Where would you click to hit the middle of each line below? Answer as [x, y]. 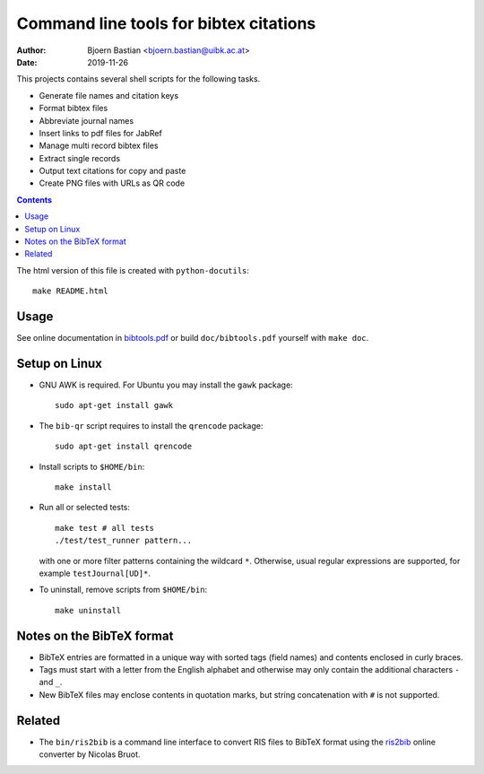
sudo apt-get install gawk [114, 405]
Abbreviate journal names [86, 120]
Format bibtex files [73, 109]
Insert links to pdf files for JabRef [101, 133]
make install [83, 487]
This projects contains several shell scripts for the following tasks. [138, 79]
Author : [31, 50]
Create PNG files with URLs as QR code [112, 183]
